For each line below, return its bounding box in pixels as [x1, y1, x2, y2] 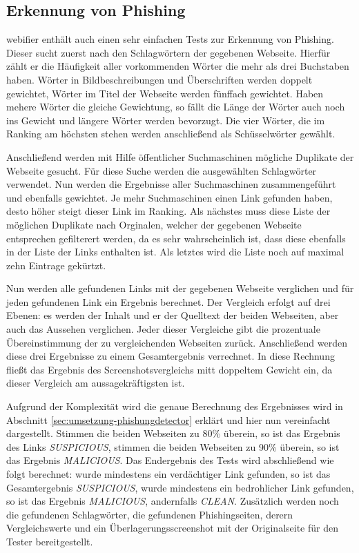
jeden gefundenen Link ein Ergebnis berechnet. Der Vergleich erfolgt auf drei [6, 294, 331, 309]
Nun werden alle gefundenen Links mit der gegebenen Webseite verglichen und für [6, 281, 354, 295]
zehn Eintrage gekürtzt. [6, 258, 106, 272]
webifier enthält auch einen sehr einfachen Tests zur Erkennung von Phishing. [6, 32, 334, 46]
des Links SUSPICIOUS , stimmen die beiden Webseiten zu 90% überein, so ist [6, 439, 340, 454]
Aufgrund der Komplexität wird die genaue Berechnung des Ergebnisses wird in [6, 399, 343, 414]
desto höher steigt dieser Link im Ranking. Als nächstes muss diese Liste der [6, 204, 331, 218]
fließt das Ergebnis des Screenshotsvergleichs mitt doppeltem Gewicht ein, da [6, 362, 333, 376]
